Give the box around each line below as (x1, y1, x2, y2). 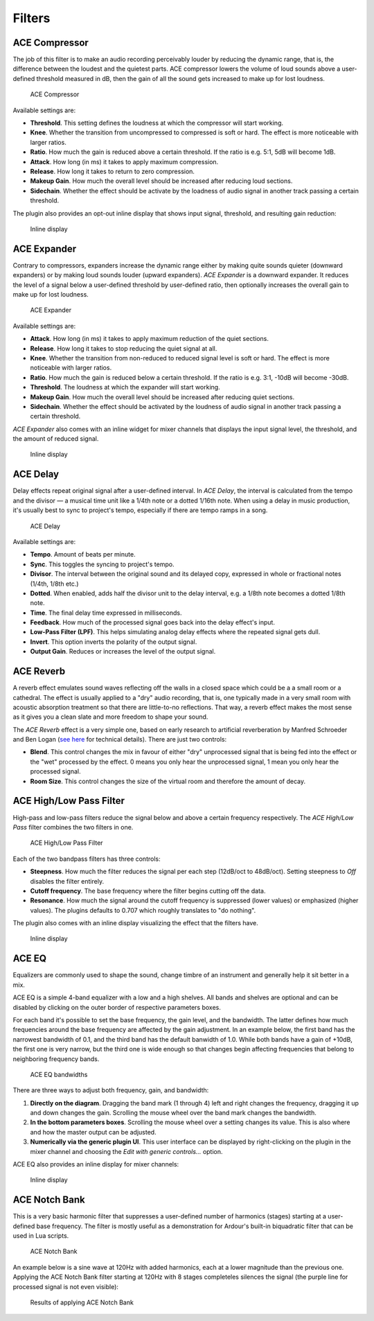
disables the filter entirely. (30, 877, 104, 885)
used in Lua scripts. (12, 1232, 69, 1240)
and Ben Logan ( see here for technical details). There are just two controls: (12, 735, 227, 744)
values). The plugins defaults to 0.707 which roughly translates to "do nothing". (30, 906, 256, 914)
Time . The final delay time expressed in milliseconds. (30, 609, 182, 617)
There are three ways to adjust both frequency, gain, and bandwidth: (12, 1086, 209, 1094)
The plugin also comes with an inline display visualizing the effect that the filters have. (12, 919, 259, 927)
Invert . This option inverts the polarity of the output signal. (30, 638, 197, 646)
